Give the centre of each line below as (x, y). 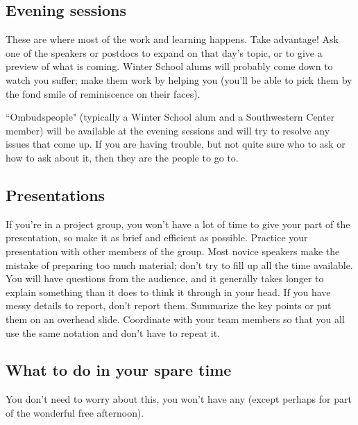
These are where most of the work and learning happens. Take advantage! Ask (172, 39)
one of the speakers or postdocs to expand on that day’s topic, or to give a (164, 52)
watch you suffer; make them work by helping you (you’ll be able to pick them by (179, 79)
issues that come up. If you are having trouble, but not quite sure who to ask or (176, 144)
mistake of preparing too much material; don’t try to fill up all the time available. (179, 264)
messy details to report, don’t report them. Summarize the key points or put (169, 305)
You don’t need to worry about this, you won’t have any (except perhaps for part (179, 399)
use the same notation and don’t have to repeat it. (113, 332)
